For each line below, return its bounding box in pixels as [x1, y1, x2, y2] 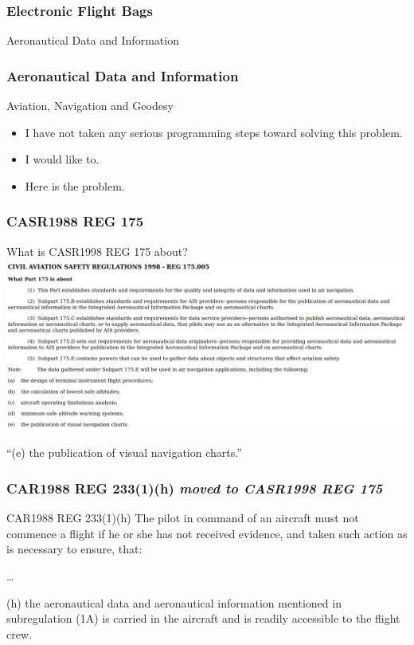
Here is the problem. [25, 177, 125, 194]
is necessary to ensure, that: [6, 541, 143, 557]
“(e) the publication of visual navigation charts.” [6, 444, 242, 461]
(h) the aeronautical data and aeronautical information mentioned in [6, 594, 342, 611]
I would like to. [25, 151, 100, 167]
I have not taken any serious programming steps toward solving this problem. [25, 124, 403, 140]
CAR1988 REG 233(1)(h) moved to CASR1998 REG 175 [6, 478, 383, 498]
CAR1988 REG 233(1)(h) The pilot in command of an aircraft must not [6, 509, 359, 526]
